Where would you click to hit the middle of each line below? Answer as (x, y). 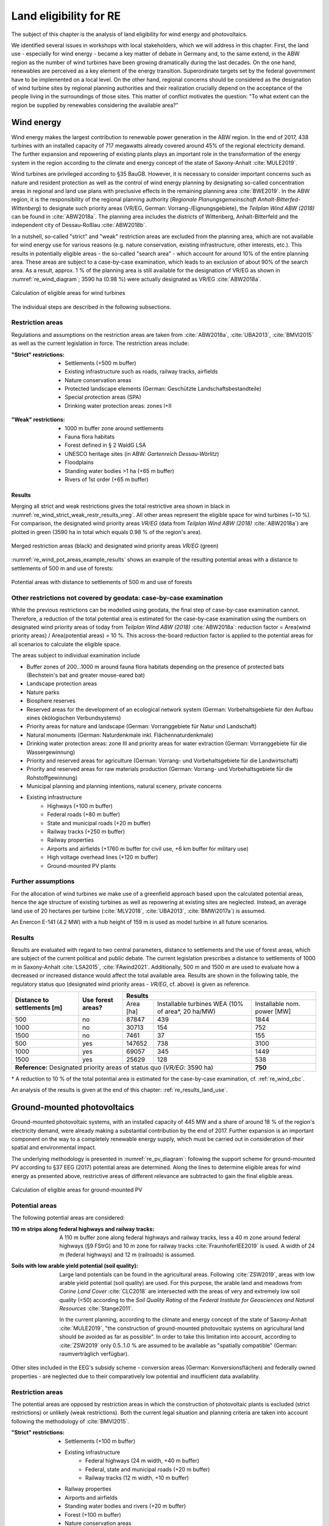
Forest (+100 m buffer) (93, 1514)
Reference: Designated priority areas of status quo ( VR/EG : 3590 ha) (114, 1067)
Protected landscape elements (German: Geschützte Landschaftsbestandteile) (163, 389)
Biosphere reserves (51, 701)
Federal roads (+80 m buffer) (84, 814)
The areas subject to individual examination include (76, 656)
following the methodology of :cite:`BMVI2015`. (70, 1421)
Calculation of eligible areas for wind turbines (68, 293)
